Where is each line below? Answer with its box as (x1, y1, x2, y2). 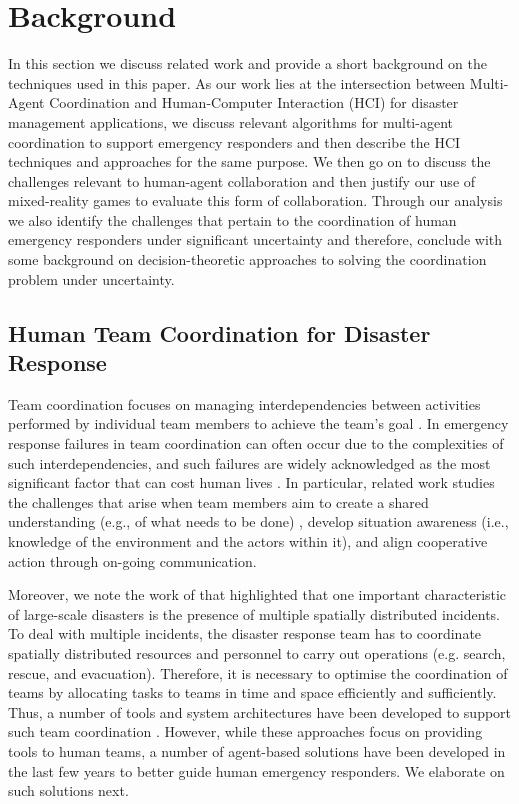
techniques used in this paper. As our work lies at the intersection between (8, 72, 466, 93)
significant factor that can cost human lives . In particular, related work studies (8, 472, 495, 493)
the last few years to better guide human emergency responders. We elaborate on (8, 760, 505, 781)
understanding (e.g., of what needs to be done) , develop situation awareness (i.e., (8, 511, 509, 532)
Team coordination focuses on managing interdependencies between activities (8, 393, 481, 414)
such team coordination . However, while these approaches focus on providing (8, 721, 483, 742)
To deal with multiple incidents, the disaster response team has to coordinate (8, 623, 482, 644)
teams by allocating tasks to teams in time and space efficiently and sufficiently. (8, 682, 497, 703)
